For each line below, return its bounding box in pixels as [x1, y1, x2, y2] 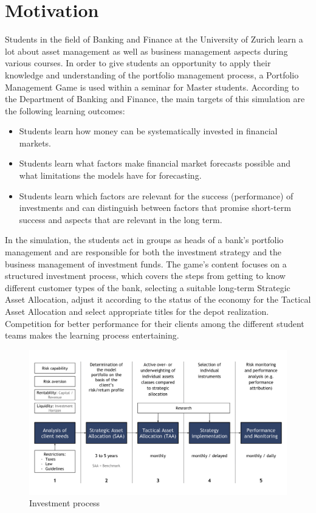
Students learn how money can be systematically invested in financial [19, 125, 278, 137]
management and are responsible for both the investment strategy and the [5, 246, 282, 258]
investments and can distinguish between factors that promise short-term [19, 201, 291, 214]
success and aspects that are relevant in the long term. [19, 213, 222, 226]
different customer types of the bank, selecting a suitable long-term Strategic [5, 281, 290, 294]
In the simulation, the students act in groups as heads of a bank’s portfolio [5, 233, 284, 246]
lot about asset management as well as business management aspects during [5, 44, 288, 57]
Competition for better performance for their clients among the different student [5, 317, 304, 329]
